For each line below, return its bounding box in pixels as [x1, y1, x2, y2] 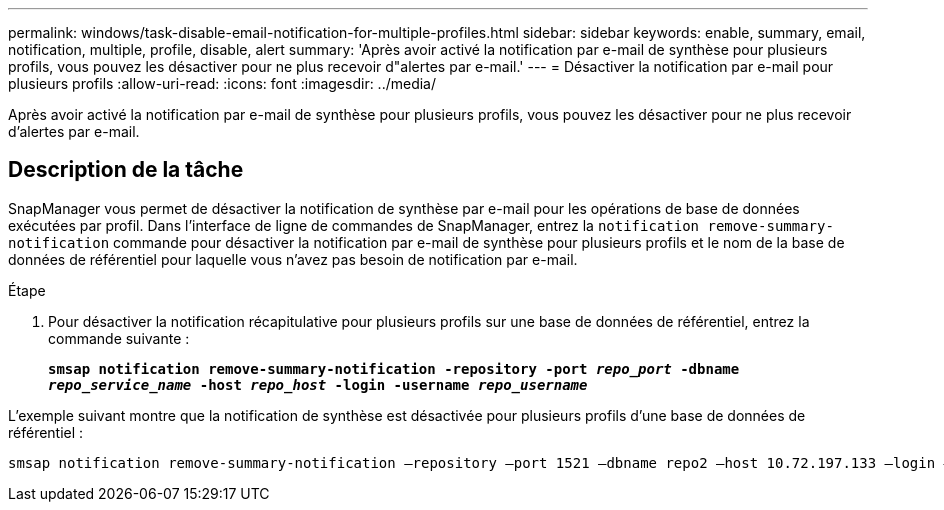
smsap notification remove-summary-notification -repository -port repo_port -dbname [48, 360, 740, 377]
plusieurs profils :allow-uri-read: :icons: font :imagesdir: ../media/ [8, 75, 437, 92]
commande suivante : [48, 329, 190, 347]
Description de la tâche [8, 157, 244, 183]
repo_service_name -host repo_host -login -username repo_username [48, 376, 588, 393]
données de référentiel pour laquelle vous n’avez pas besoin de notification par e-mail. [8, 250, 578, 268]
